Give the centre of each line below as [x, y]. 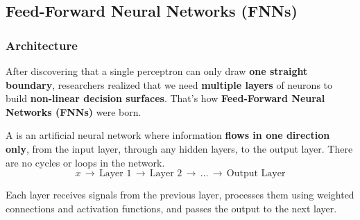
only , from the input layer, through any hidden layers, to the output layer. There [179, 148]
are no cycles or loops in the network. [85, 162]
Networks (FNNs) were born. [74, 111]
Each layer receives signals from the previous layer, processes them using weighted [180, 195]
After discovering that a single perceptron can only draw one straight [157, 71]
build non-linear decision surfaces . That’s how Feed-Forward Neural [165, 98]
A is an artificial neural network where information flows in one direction [168, 135]
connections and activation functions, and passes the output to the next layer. [171, 208]
